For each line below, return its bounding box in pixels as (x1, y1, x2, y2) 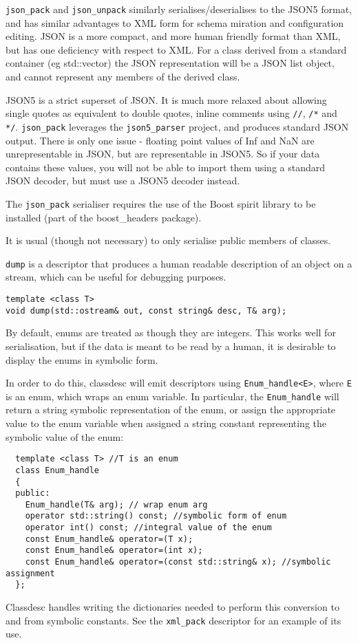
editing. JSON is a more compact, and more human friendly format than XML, (6, 29, 341, 43)
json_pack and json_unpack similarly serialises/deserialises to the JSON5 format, (6, 2, 352, 16)
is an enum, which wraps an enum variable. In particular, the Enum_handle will (6, 389, 339, 403)
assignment (6, 568, 55, 578)
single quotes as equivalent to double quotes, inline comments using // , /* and (6, 106, 337, 120)
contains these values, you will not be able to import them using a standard (6, 160, 326, 174)
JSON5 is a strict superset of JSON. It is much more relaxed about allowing (6, 92, 327, 107)
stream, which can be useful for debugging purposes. (6, 270, 227, 284)
